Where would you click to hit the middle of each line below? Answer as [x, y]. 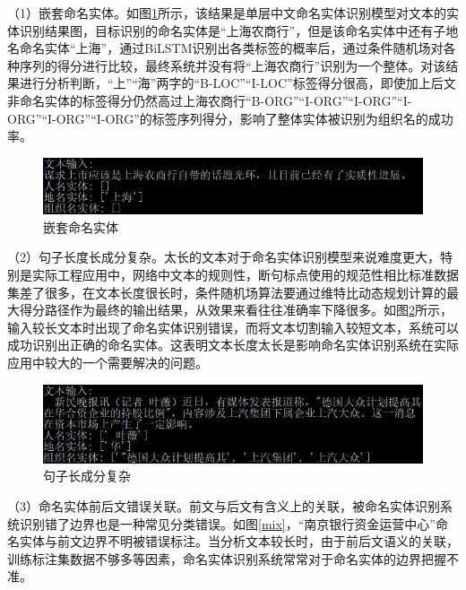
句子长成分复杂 [87, 476]
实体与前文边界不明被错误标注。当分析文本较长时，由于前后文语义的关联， [239, 541]
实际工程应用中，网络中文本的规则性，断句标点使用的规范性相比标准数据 [245, 275]
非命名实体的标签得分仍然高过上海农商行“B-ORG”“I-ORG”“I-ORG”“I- [210, 100]
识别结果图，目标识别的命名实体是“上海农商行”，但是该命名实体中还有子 [233, 30]
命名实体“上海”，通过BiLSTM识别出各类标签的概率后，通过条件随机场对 [231, 48]
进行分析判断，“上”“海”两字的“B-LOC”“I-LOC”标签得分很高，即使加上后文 [237, 83]
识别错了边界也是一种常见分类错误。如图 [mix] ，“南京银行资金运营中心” [227, 523]
